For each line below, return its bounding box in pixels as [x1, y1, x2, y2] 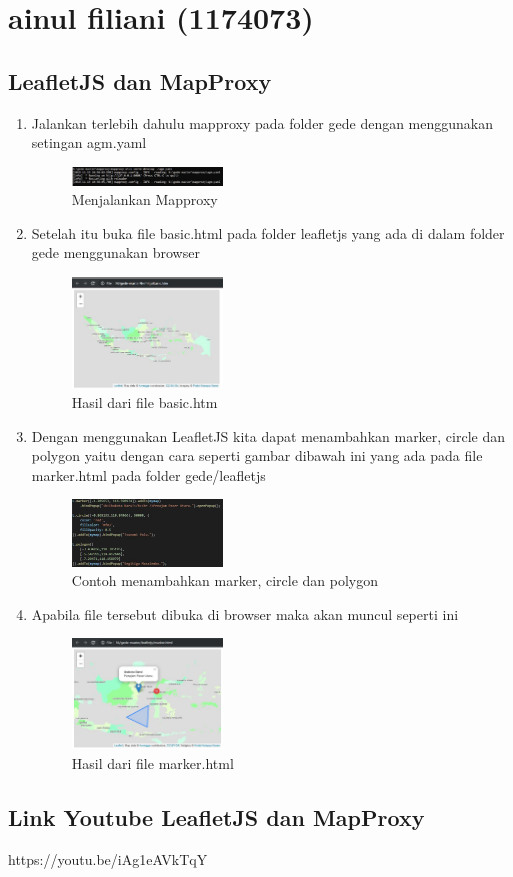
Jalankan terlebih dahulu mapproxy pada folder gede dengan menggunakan [31, 112, 494, 133]
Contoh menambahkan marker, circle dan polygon [71, 570, 378, 591]
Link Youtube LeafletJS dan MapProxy [8, 802, 425, 833]
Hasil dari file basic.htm [71, 392, 218, 413]
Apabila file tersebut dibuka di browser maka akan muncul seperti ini [31, 603, 459, 624]
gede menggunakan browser [31, 242, 200, 263]
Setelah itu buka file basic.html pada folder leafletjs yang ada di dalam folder [31, 222, 505, 243]
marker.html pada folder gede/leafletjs [31, 464, 266, 485]
